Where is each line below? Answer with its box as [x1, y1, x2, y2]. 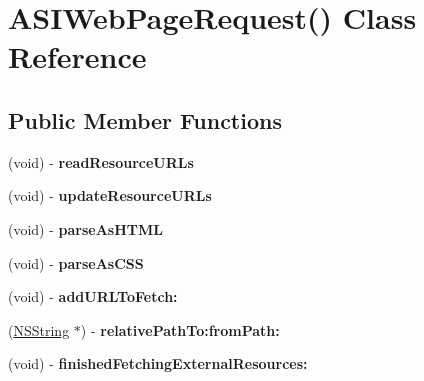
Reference [8, 36, 147, 77]
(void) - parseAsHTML [8, 218, 164, 239]
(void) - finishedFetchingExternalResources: [8, 353, 308, 374]
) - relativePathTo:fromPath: [80, 319, 280, 340]
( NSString [8, 319, 70, 340]
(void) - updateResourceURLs [8, 185, 212, 206]
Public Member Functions [8, 104, 282, 135]
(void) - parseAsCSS [8, 252, 144, 273]
